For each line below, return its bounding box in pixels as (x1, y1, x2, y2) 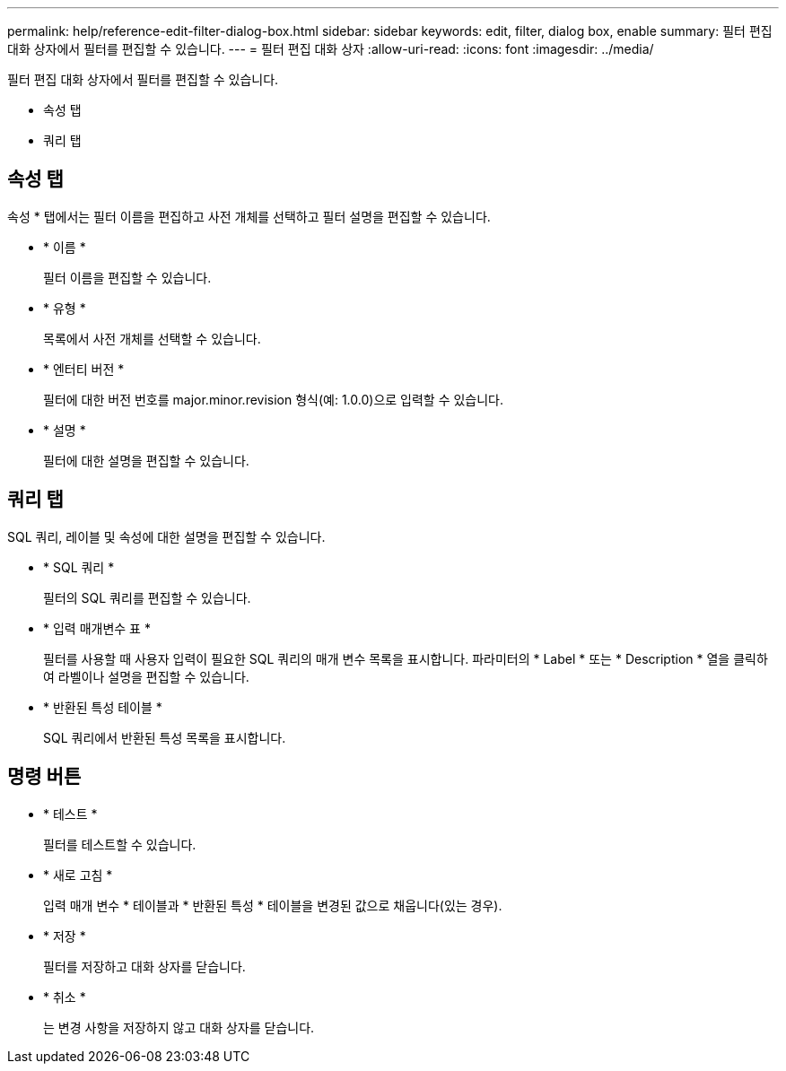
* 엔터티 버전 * (43, 361, 125, 377)
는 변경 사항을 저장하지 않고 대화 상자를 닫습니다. (43, 1019, 315, 1035)
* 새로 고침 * (43, 866, 113, 883)
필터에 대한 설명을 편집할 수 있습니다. (43, 452, 249, 468)
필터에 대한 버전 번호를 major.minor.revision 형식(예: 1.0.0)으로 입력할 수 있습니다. (43, 391, 504, 407)
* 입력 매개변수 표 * (43, 620, 151, 636)
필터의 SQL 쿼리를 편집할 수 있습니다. (43, 589, 251, 605)
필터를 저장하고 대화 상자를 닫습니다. (43, 958, 246, 974)
